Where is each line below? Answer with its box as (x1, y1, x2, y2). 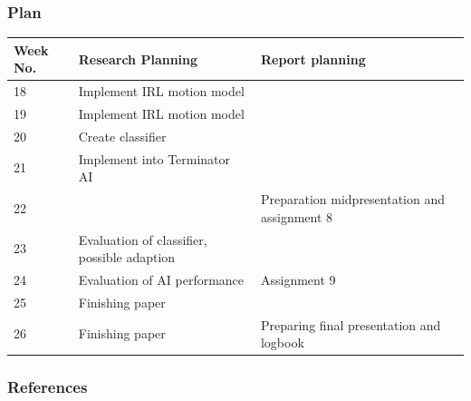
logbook (260, 333, 304, 352)
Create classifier (78, 126, 167, 145)
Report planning (260, 49, 366, 68)
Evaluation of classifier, (78, 230, 207, 249)
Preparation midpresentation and (260, 190, 446, 209)
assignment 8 (260, 207, 333, 226)
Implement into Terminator (78, 149, 231, 168)
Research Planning (78, 49, 198, 68)
